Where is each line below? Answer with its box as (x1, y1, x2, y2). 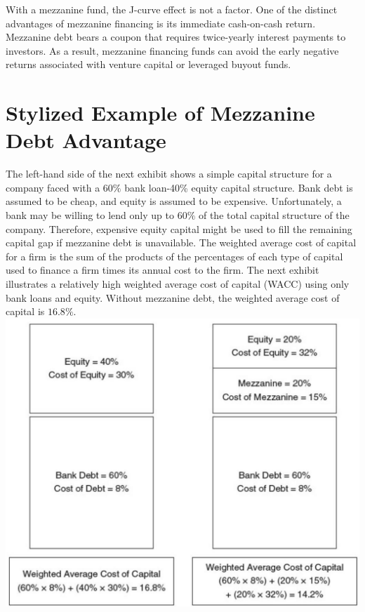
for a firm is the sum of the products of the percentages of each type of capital (6, 248, 343, 263)
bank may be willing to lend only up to (6, 208, 174, 222)
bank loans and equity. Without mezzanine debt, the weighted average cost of (6, 290, 340, 305)
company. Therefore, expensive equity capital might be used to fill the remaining (6, 221, 352, 236)
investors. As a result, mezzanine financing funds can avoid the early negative (6, 43, 339, 58)
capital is (6, 304, 45, 319)
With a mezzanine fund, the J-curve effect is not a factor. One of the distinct (6, 2, 338, 16)
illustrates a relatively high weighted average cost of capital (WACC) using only (6, 277, 350, 291)
